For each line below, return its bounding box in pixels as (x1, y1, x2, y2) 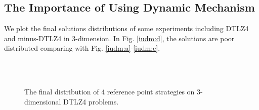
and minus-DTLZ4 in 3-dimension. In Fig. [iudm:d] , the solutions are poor (4, 33, 235, 43)
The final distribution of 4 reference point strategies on (24, 86, 195, 97)
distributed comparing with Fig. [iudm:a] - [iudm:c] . (4, 43, 160, 53)
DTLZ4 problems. (63, 96, 119, 106)
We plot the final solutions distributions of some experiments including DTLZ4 (4, 23, 249, 34)
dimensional (24, 96, 61, 106)
